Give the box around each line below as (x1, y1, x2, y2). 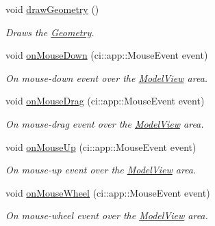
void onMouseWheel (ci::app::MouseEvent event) (5, 185, 210, 199)
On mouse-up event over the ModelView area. (5, 163, 197, 177)
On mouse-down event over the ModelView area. (5, 70, 208, 85)
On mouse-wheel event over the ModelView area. (5, 208, 208, 223)
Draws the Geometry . (5, 25, 94, 39)
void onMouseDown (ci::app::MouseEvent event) (5, 48, 208, 62)
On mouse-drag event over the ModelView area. (5, 116, 204, 130)
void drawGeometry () (5, 2, 99, 16)
